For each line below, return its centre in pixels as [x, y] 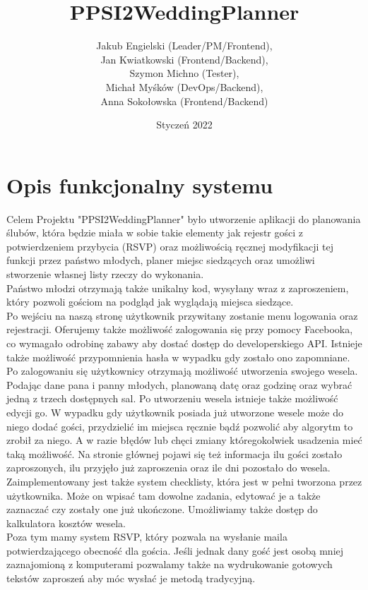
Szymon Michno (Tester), [184, 73]
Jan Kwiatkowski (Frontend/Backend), [184, 59]
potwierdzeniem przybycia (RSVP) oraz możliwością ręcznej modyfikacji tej [170, 246]
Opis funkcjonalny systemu [140, 185]
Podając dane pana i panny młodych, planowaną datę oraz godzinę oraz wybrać [179, 384]
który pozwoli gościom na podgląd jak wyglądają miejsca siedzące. [150, 302]
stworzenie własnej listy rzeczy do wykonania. [105, 274]
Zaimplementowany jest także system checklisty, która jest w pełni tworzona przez [184, 481]
